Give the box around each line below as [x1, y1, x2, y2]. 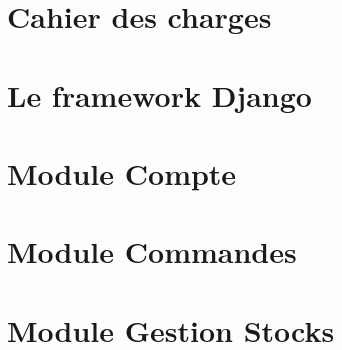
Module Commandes [7, 231, 297, 272]
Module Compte [7, 152, 237, 193]
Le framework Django [7, 74, 312, 115]
